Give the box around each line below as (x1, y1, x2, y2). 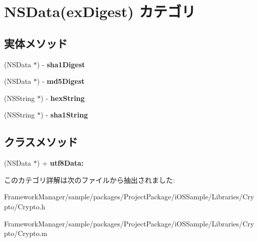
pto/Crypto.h (4, 201, 46, 211)
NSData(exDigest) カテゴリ (4, 1, 196, 22)
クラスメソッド (4, 134, 78, 150)
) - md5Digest (37, 76, 85, 86)
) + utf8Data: (37, 158, 84, 168)
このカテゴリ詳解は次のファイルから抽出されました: (4, 174, 175, 185)
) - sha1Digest (37, 59, 85, 69)
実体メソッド (4, 35, 67, 51)
